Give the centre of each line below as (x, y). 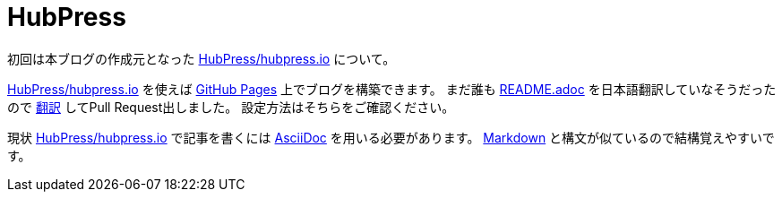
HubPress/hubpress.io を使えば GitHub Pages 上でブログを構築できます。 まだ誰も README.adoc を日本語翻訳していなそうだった (392, 89)
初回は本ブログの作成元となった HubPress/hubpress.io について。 (202, 58)
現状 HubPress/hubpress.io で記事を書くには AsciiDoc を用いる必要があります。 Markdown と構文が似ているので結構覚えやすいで (391, 137)
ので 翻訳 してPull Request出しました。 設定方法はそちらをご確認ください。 (231, 107)
